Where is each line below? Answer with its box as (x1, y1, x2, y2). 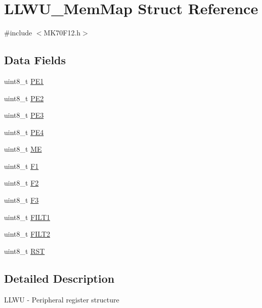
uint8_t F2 (4, 178, 39, 188)
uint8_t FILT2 (4, 229, 51, 239)
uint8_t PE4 (4, 126, 44, 137)
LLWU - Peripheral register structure (4, 294, 119, 304)
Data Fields (4, 52, 66, 68)
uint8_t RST (4, 245, 45, 256)
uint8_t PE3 (4, 110, 44, 120)
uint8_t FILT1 (4, 211, 51, 222)
